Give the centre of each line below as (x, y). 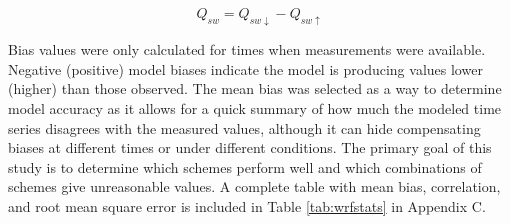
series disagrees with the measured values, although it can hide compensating (244, 127)
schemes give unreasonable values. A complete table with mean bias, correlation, (254, 186)
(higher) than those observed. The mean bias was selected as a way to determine (255, 88)
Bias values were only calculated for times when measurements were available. (247, 49)
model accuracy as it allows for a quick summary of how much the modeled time (255, 108)
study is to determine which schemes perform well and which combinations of (245, 166)
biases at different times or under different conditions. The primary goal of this (250, 147)
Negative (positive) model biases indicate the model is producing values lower (245, 68)
